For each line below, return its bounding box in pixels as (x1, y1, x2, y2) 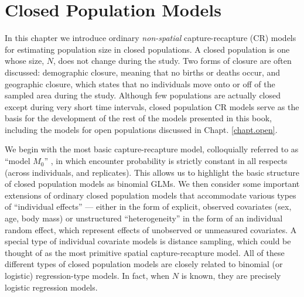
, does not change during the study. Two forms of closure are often (53, 54, 292, 67)
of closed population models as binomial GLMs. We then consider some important (5, 177, 300, 190)
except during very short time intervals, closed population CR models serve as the (5, 100, 299, 112)
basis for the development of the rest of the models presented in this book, (5, 112, 272, 124)
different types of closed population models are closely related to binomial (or (5, 258, 283, 270)
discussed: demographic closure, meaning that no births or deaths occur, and (5, 66, 281, 78)
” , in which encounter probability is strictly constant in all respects (44, 155, 288, 167)
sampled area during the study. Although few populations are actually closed (5, 89, 281, 101)
